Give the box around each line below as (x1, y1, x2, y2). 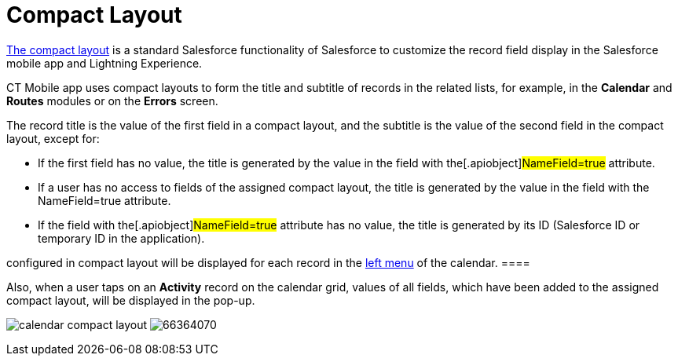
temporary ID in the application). (38, 231, 205, 245)
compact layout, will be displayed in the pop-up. (6, 293, 255, 307)
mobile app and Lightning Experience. (6, 56, 203, 70)
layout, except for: (6, 131, 100, 145)
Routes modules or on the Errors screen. (6, 93, 218, 108)
